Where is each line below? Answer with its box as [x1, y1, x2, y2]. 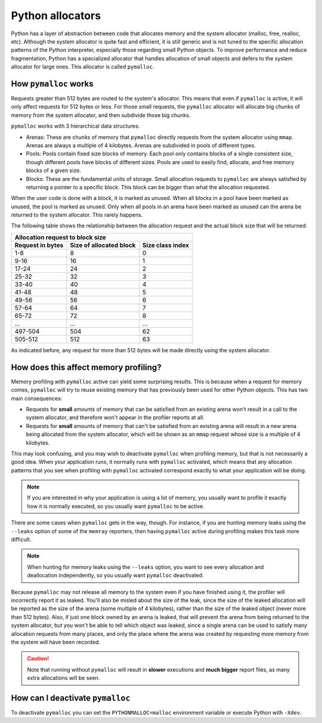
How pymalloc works [11, 78, 94, 89]
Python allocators [11, 9, 101, 22]
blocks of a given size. [26, 167, 82, 174]
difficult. [11, 536, 32, 543]
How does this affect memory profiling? [11, 362, 162, 373]
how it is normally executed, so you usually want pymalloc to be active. [27, 502, 205, 510]
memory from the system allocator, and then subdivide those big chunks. [11, 111, 191, 119]
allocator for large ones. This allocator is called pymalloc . [11, 63, 154, 70]
